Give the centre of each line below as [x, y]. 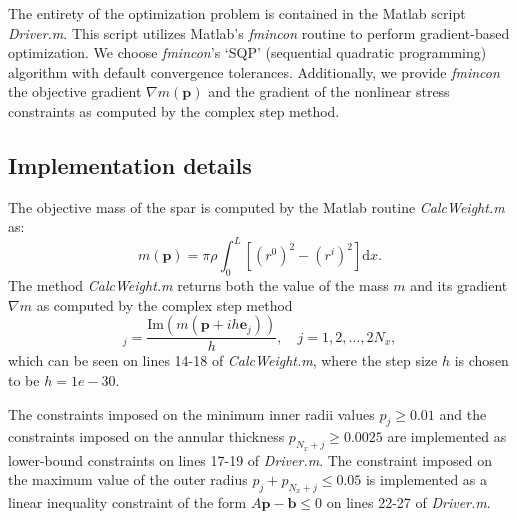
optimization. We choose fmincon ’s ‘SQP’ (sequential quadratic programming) [247, 52]
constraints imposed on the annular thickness [146, 436]
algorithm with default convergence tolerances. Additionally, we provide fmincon [254, 71]
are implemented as [447, 436]
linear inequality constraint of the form [127, 502]
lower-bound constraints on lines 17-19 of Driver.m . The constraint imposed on [250, 459]
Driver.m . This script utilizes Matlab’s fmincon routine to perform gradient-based [259, 32]
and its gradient [459, 285]
